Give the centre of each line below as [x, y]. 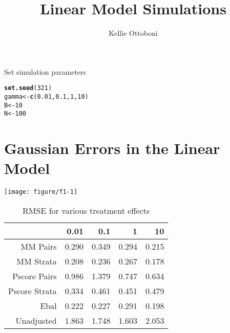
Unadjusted [36, 320]
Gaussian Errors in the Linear [112, 148]
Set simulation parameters [45, 71]
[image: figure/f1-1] [41, 192]
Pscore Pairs [35, 276]
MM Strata [37, 261]
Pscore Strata [33, 291]
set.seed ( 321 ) [28, 88]
